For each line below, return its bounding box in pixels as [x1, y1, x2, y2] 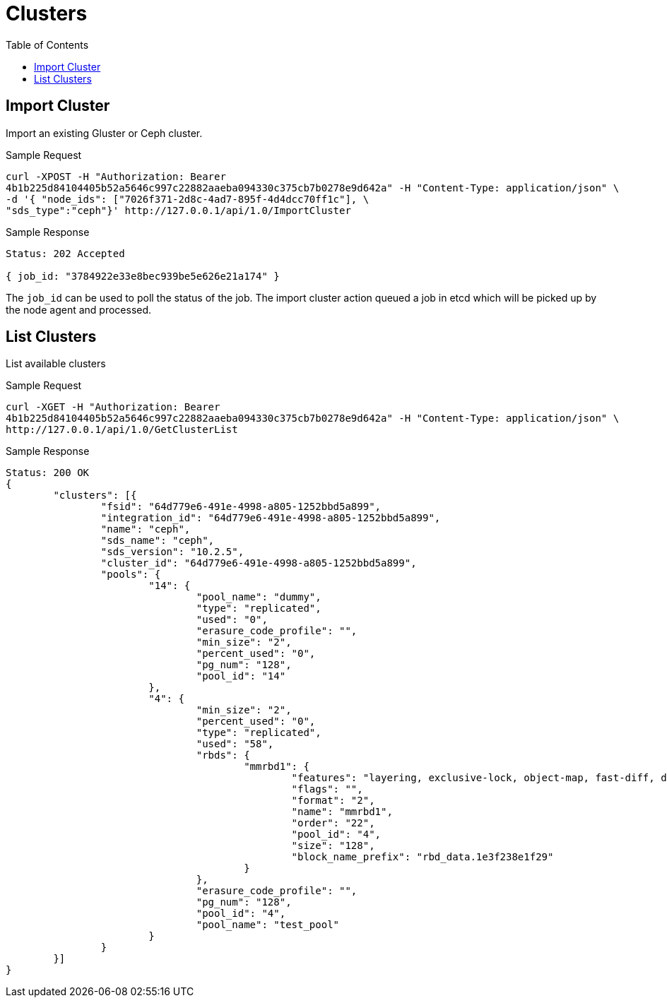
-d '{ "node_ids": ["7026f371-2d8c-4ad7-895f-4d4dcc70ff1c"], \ [6, 193, 370, 205]
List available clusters [6, 357, 106, 370]
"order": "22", [291, 817, 375, 829]
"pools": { [100, 569, 161, 581]
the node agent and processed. [6, 303, 152, 316]
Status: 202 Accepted [6, 247, 125, 259]
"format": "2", [291, 795, 375, 807]
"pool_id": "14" [196, 670, 286, 682]
